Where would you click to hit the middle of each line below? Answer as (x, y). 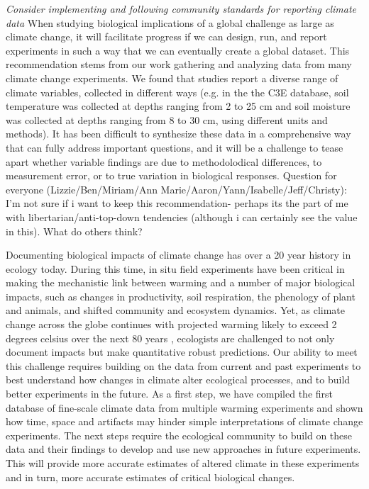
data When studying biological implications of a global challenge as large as (170, 22)
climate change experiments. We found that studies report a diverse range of (172, 78)
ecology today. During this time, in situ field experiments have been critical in (175, 268)
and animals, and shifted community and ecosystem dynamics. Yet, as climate (175, 310)
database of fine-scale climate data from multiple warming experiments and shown (184, 407)
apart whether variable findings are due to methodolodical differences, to (164, 161)
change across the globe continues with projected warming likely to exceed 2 (171, 324)
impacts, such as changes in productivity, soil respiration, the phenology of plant (181, 296)
